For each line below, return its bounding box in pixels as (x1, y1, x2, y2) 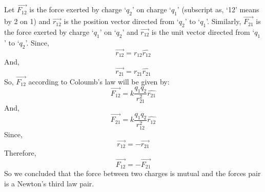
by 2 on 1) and (4, 16, 51, 27)
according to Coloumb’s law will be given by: (28, 76, 170, 87)
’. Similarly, (206, 16, 241, 27)
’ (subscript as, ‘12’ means (177, 4, 259, 15)
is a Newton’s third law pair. (4, 178, 94, 188)
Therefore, (4, 147, 36, 158)
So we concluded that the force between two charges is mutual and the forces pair (4, 168, 261, 179)
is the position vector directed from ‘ (64, 16, 179, 27)
